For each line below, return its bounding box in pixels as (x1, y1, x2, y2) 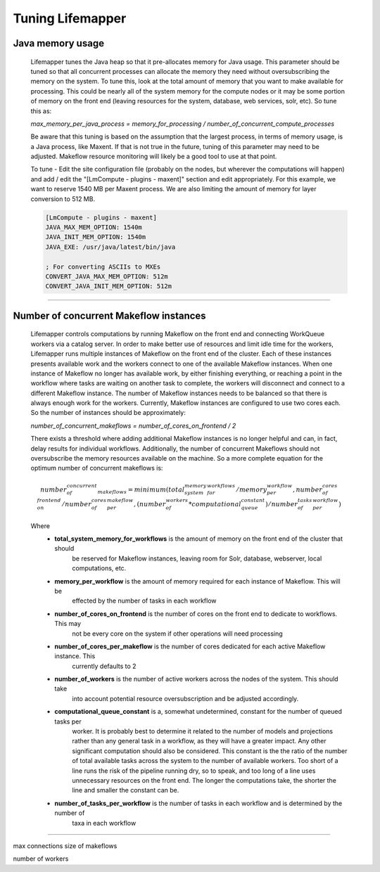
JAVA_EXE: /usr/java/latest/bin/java (45, 243, 176, 251)
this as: (30, 106, 52, 115)
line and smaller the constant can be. (72, 786, 179, 795)
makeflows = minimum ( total (97, 485, 185, 495)
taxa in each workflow (72, 819, 137, 827)
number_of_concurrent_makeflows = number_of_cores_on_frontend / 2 (30, 421, 236, 430)
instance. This (54, 652, 96, 660)
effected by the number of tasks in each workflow (72, 596, 217, 605)
